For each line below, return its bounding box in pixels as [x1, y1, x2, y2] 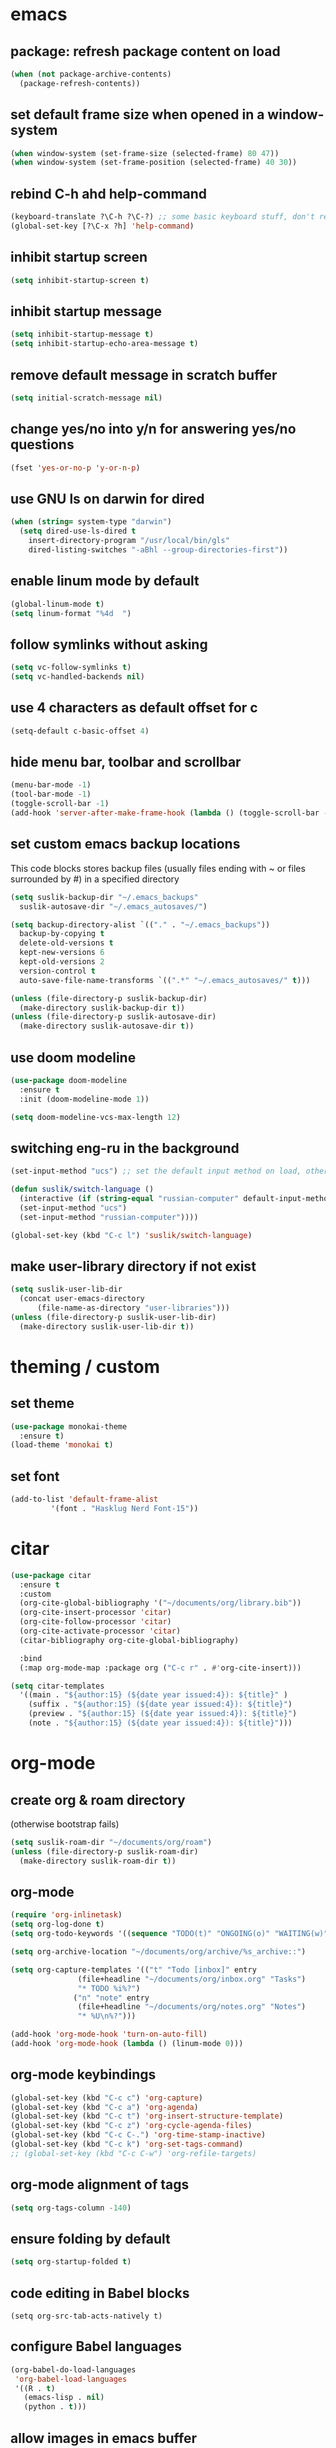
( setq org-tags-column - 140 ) [10, 2203, 132, 2213]
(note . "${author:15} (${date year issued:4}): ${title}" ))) [28, 1718, 293, 1728]
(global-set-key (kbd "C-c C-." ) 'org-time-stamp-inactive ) [10, 2130, 267, 2140]
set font [10, 1468, 60, 1485]
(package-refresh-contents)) [19, 78, 141, 88]
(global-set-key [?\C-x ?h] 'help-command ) [10, 221, 195, 231]
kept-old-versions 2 [19, 957, 105, 967]
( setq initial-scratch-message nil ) [10, 393, 163, 403]
